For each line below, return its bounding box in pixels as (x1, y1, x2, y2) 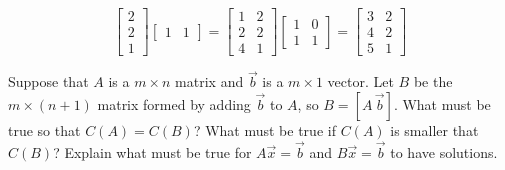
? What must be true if (193, 119, 336, 140)
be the (413, 71, 453, 92)
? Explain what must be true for (53, 141, 252, 162)
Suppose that (8, 71, 89, 92)
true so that (8, 119, 81, 140)
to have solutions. (390, 141, 498, 162)
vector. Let (327, 71, 394, 92)
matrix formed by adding (97, 93, 251, 114)
